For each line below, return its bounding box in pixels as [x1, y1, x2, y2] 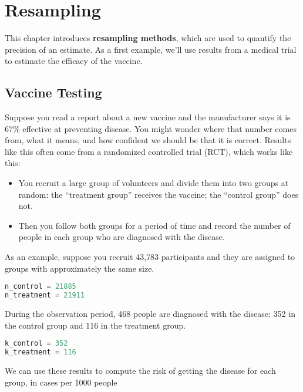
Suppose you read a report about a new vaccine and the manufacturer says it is [5, 111, 291, 123]
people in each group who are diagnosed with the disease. [18, 231, 225, 243]
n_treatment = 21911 [5, 291, 85, 300]
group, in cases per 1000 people [5, 376, 117, 388]
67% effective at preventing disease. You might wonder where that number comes [5, 122, 297, 134]
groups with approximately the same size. [5, 262, 154, 274]
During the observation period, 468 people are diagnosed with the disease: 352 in [5, 307, 295, 319]
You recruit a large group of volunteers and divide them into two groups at [18, 177, 289, 189]
